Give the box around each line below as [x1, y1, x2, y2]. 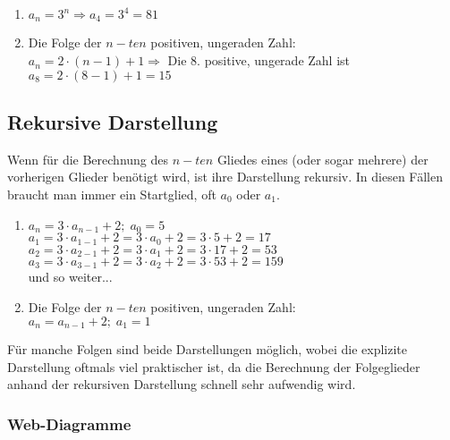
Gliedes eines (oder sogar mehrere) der [217, 149, 429, 168]
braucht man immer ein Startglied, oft [7, 185, 217, 204]
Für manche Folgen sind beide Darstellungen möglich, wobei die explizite [7, 340, 407, 359]
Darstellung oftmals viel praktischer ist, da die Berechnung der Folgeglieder [7, 357, 420, 376]
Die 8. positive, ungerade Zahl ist [167, 51, 351, 70]
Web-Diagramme [7, 412, 132, 435]
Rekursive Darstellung [7, 108, 218, 136]
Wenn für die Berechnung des [7, 149, 169, 168]
